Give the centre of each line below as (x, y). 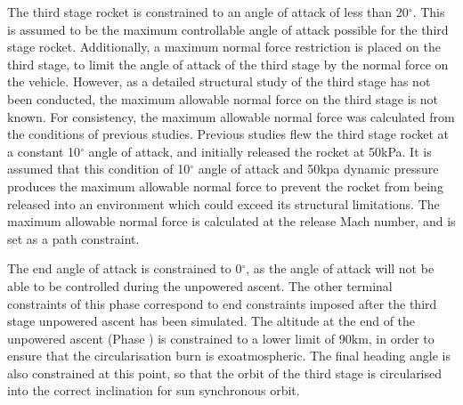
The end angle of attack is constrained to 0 (125, 268)
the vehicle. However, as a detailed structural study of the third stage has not (219, 81)
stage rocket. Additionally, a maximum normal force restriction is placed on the (224, 47)
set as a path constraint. (73, 238)
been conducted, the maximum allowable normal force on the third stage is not (223, 98)
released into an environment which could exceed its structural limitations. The (223, 203)
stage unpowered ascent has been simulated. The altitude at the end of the (211, 321)
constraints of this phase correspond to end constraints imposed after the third (222, 303)
